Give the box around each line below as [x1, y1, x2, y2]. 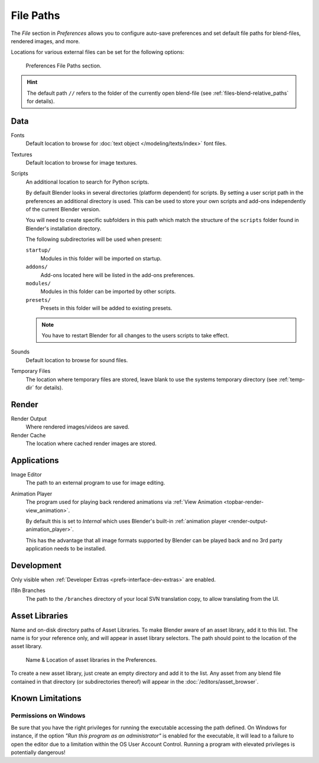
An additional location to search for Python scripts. [25, 178, 149, 185]
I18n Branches [11, 587, 45, 594]
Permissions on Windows [11, 712, 86, 720]
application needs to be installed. [25, 545, 106, 552]
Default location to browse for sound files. [25, 356, 128, 363]
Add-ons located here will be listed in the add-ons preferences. [40, 271, 195, 278]
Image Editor [11, 471, 43, 478]
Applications [11, 455, 59, 465]
